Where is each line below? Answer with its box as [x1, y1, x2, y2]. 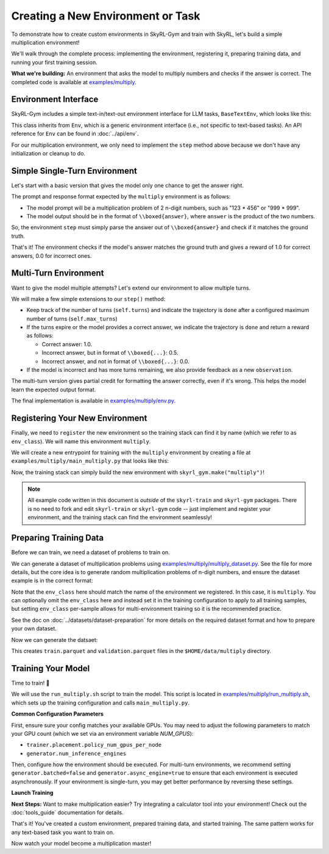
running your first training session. [11, 59, 97, 66]
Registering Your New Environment [11, 413, 147, 424]
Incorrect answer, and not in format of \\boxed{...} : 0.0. [41, 357, 189, 365]
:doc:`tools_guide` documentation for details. [11, 809, 124, 816]
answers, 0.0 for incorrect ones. [11, 252, 92, 259]
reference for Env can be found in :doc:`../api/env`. [11, 130, 140, 137]
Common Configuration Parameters [11, 710, 104, 717]
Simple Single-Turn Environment [11, 165, 137, 176]
